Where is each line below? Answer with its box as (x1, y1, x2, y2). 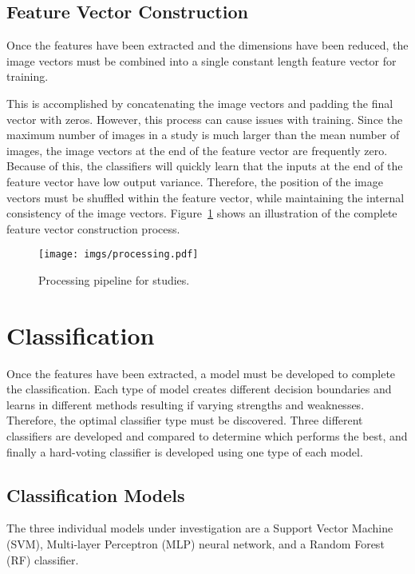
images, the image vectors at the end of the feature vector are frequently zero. (6, 142, 388, 158)
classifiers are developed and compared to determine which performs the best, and (6, 428, 408, 444)
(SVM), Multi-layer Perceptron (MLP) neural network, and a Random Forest (6, 536, 385, 552)
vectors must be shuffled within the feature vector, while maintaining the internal (6, 189, 405, 205)
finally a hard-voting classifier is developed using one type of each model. (6, 443, 363, 460)
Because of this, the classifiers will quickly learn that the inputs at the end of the (6, 157, 403, 174)
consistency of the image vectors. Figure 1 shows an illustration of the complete (6, 205, 397, 221)
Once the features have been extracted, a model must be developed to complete (6, 365, 396, 381)
